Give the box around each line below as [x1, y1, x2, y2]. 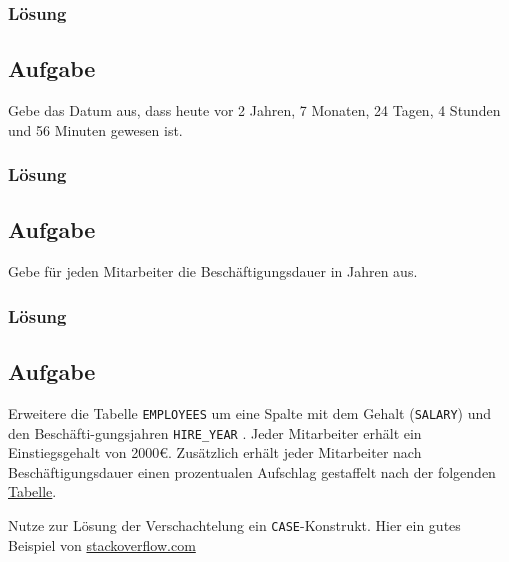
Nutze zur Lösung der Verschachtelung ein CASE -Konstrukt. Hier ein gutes [8, 515, 461, 536]
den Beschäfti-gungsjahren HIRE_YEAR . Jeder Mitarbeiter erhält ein [8, 422, 422, 443]
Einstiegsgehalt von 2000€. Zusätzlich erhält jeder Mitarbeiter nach [8, 442, 422, 463]
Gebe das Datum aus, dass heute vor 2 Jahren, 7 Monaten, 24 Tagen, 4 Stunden [8, 100, 501, 121]
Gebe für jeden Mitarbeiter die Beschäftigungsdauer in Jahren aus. [8, 261, 418, 282]
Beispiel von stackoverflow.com [8, 534, 196, 555]
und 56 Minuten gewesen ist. [8, 119, 183, 140]
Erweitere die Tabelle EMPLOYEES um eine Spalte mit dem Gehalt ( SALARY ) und [8, 402, 492, 423]
